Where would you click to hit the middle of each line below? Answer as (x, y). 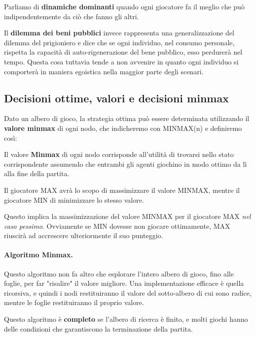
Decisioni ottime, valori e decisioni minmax (116, 98)
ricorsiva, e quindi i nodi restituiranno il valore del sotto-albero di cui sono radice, (128, 292)
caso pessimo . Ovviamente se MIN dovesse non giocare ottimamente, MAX (117, 226)
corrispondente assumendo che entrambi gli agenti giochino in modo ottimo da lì (126, 164)
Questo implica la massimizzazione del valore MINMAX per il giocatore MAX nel (127, 216)
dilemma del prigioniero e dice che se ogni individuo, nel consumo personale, (119, 42)
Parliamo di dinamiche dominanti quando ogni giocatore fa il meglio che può (124, 6)
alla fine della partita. (37, 173)
